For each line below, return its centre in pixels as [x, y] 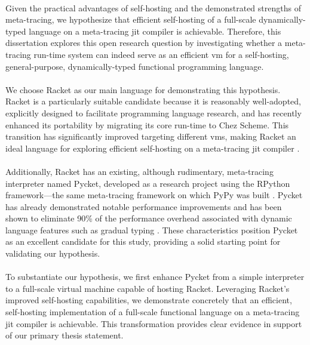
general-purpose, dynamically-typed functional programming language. [135, 66]
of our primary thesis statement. [65, 335]
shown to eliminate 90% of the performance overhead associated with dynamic [149, 218]
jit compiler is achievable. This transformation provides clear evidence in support [154, 323]
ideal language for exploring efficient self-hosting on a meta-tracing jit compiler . [153, 148]
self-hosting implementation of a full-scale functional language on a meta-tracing [153, 312]
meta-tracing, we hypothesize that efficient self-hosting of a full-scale [131, 19]
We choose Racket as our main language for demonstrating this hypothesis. [143, 89]
